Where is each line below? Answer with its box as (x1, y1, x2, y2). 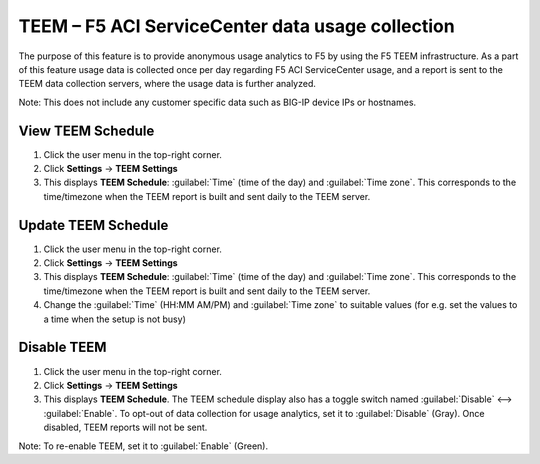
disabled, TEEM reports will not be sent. (43, 421, 208, 434)
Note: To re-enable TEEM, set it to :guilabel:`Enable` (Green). (18, 440, 269, 452)
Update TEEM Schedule (18, 216, 169, 234)
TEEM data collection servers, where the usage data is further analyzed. (18, 78, 317, 90)
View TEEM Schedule (18, 122, 155, 139)
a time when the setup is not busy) (43, 313, 187, 325)
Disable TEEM (18, 339, 107, 356)
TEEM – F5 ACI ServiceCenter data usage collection (18, 15, 455, 37)
